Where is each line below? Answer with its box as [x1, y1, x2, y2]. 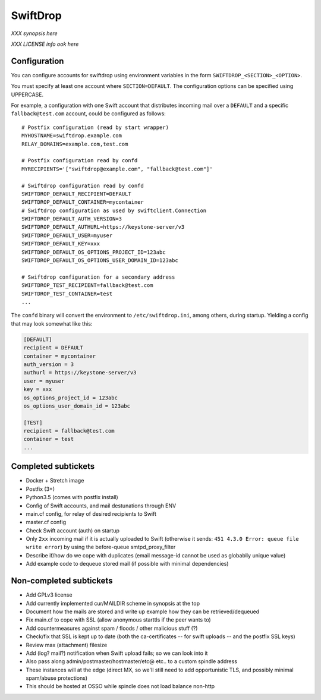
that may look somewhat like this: [11, 320, 93, 327]
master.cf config [26, 519, 67, 526]
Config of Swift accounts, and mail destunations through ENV [26, 502, 177, 509]
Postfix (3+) [26, 485, 55, 493]
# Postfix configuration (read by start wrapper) [21, 124, 169, 131]
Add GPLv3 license [26, 591, 73, 598]
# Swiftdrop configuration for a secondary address [21, 273, 175, 280]
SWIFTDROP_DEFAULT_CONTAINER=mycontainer [21, 199, 144, 206]
